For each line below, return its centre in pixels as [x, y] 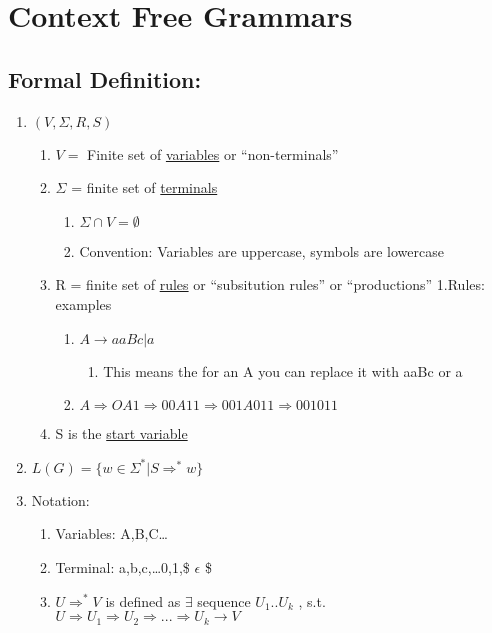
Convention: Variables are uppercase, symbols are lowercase [261, 250]
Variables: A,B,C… [111, 533]
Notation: [60, 499]
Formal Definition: [105, 78]
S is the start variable [121, 433]
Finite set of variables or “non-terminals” [213, 153]
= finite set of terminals [144, 187]
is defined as [143, 600]
